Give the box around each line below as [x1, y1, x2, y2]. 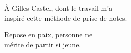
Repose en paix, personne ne [4, 29, 93, 40]
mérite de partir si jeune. [4, 39, 81, 49]
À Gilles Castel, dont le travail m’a [4, 3, 113, 13]
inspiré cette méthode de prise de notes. [4, 12, 127, 23]
